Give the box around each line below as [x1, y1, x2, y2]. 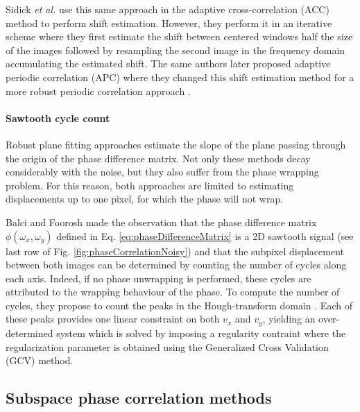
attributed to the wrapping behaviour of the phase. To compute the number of [6, 284, 340, 299]
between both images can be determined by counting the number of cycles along [6, 257, 347, 272]
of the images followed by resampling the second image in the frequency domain [6, 42, 345, 57]
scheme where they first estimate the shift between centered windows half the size [6, 29, 353, 44]
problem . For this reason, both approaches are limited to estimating [6, 178, 294, 192]
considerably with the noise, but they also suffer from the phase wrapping [6, 164, 319, 179]
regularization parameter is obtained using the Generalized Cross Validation [6, 339, 329, 354]
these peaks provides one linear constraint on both [6, 311, 220, 326]
